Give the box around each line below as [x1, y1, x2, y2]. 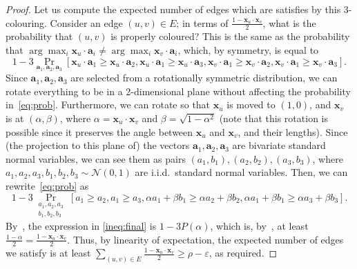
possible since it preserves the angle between [6, 124, 193, 139]
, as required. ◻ [209, 246, 278, 260]
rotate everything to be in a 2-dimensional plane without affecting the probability [6, 83, 351, 98]
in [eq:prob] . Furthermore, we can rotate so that [6, 97, 211, 112]
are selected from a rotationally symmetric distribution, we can [70, 70, 338, 85]
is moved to [226, 97, 276, 112]
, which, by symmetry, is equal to [177, 43, 319, 57]
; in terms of [176, 15, 229, 30]
